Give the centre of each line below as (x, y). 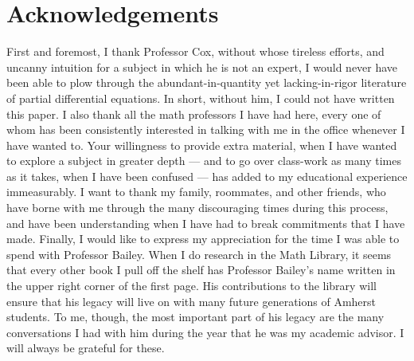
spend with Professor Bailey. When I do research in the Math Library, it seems (199, 254)
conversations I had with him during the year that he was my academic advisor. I (205, 332)
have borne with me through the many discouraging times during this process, (197, 208)
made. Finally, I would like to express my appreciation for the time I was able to (203, 239)
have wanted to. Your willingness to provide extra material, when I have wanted (202, 145)
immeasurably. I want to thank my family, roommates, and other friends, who (196, 192)
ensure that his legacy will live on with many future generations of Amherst (191, 301)
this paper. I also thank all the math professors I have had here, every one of (194, 114)
